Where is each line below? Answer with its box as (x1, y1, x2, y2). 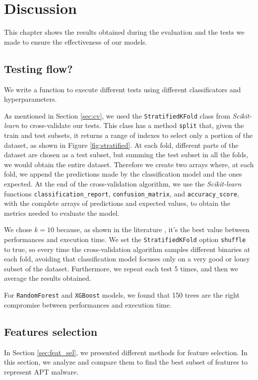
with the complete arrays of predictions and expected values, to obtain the (4, 198, 231, 208)
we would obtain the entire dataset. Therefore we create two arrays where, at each (4, 159, 254, 169)
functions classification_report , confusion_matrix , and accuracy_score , (4, 188, 239, 198)
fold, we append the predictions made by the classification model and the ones (4, 169, 242, 179)
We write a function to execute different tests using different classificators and (4, 84, 241, 94)
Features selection (4, 323, 98, 339)
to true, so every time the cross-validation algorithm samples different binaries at (4, 244, 251, 254)
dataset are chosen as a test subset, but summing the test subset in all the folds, (4, 149, 249, 160)
